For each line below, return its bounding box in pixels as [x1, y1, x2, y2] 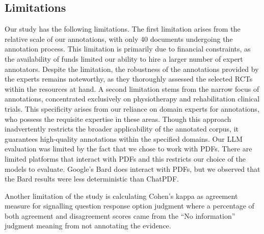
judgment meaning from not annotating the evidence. [5, 220, 171, 231]
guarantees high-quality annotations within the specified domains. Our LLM [5, 133, 243, 144]
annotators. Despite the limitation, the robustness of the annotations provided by [5, 63, 259, 74]
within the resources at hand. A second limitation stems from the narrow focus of [5, 83, 259, 94]
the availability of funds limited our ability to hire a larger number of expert [5, 53, 243, 64]
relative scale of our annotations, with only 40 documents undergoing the [5, 33, 233, 44]
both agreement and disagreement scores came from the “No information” [5, 210, 235, 221]
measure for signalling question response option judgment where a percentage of [5, 200, 254, 211]
